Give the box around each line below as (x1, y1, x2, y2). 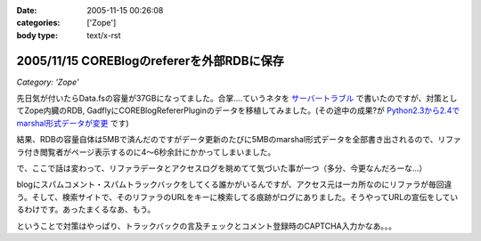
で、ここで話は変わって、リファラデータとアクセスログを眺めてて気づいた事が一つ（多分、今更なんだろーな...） (16, 163, 428, 173)
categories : (16, 18, 61, 28)
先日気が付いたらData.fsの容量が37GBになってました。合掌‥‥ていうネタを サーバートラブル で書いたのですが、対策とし (16, 93, 458, 104)
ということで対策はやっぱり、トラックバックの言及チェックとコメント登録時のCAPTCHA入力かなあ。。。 (16, 221, 396, 231)
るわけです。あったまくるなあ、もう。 (16, 205, 156, 215)
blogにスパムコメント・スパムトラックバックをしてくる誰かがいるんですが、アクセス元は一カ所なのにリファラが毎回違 (16, 179, 452, 190)
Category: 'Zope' (16, 76, 79, 87)
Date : (16, 5, 37, 15)
